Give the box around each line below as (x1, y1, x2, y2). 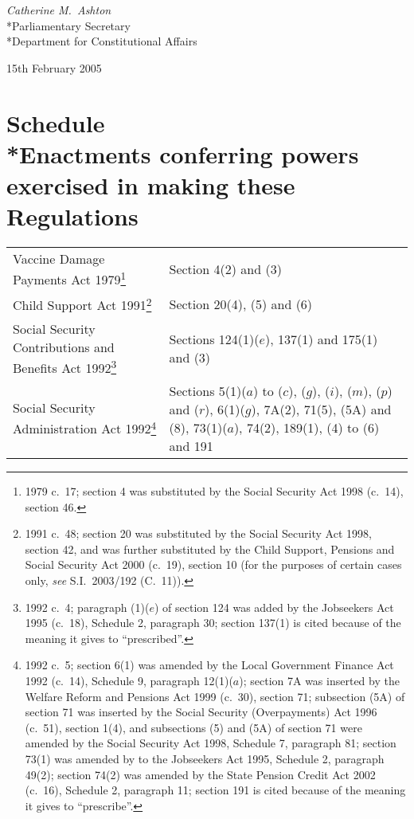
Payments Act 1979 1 (13, 268, 127, 289)
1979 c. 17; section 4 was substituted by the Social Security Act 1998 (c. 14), (25, 483, 404, 500)
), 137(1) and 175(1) (264, 329, 378, 348)
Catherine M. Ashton (6, 2, 111, 18)
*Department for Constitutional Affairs (6, 33, 197, 49)
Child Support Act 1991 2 (13, 293, 152, 315)
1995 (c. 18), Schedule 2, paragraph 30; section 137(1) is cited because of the (25, 614, 401, 631)
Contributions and (13, 337, 115, 356)
